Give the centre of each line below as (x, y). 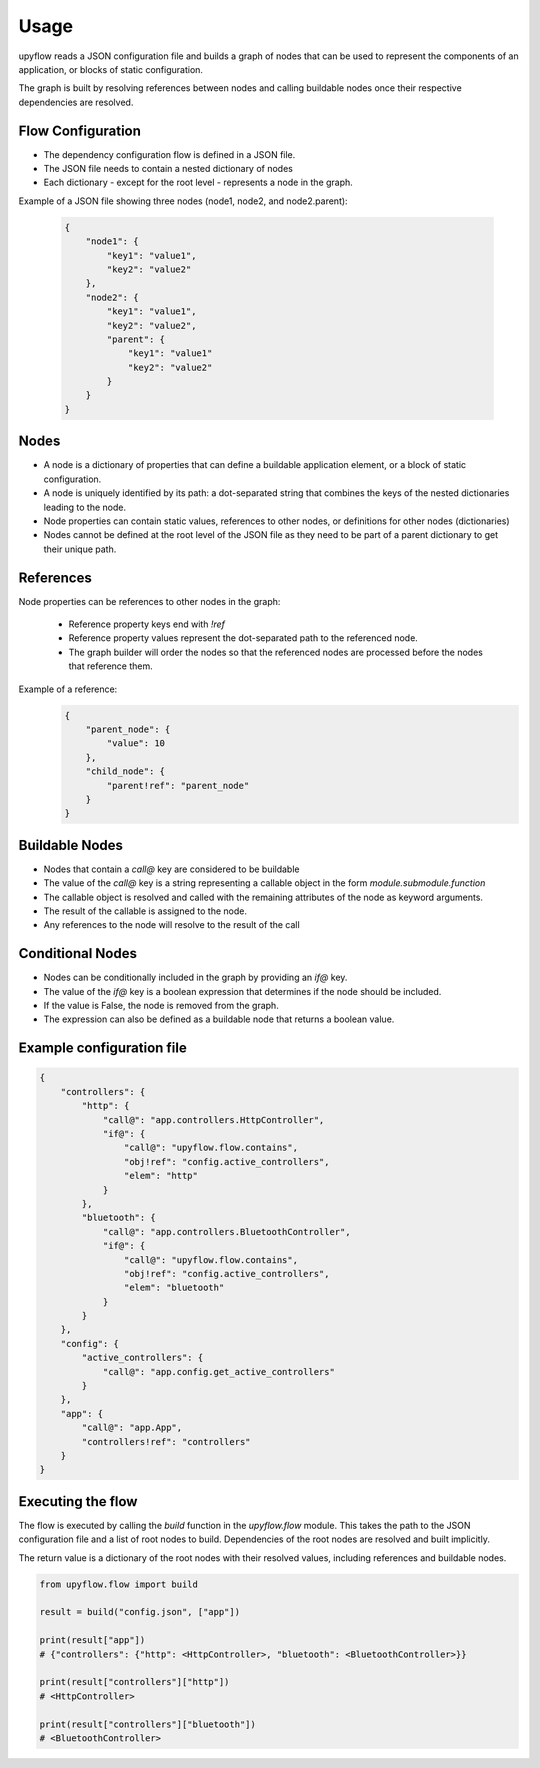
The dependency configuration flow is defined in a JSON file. (169, 154)
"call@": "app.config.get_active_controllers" (218, 1371)
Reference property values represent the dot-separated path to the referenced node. (243, 638)
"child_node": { (125, 771)
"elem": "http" (161, 1176)
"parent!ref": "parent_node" (178, 785)
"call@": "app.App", (132, 1428)
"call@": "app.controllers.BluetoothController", (226, 1231)
